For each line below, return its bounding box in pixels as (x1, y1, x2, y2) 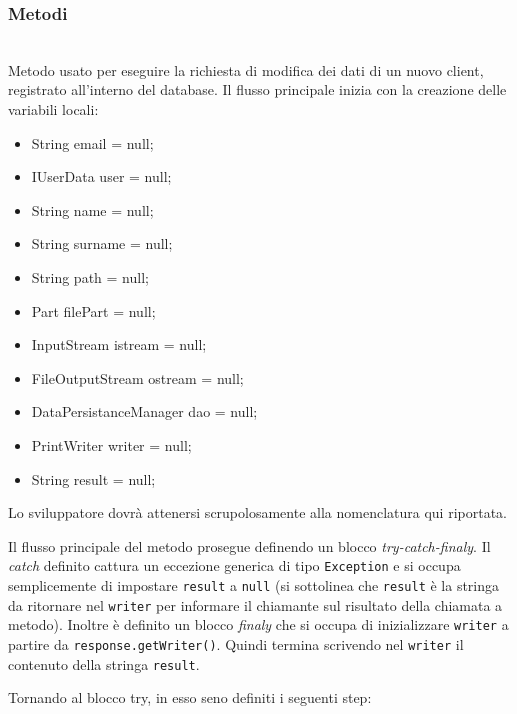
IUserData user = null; (31, 166, 172, 187)
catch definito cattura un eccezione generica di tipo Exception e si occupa (8, 555, 461, 576)
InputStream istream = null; (31, 334, 207, 355)
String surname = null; (31, 233, 173, 254)
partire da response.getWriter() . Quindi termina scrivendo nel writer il (8, 633, 464, 654)
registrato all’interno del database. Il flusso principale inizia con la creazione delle (8, 79, 507, 100)
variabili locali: (8, 99, 99, 119)
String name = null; (31, 199, 154, 220)
